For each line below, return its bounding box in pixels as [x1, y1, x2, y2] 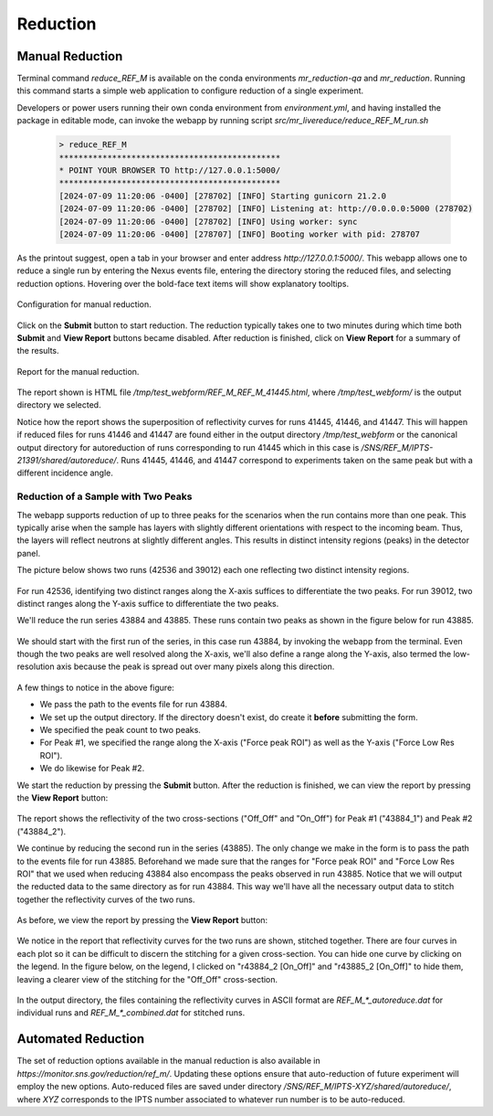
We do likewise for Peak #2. [39, 763, 145, 774]
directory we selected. [16, 399, 101, 410]
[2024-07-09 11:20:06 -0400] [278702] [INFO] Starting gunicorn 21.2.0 [58, 190, 387, 201]
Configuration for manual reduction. [16, 299, 152, 310]
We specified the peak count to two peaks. [39, 725, 201, 736]
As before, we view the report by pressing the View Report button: [16, 915, 268, 926]
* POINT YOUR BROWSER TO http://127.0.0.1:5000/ [58, 165, 281, 175]
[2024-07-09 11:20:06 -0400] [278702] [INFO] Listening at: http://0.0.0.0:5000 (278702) [58, 204, 474, 214]
